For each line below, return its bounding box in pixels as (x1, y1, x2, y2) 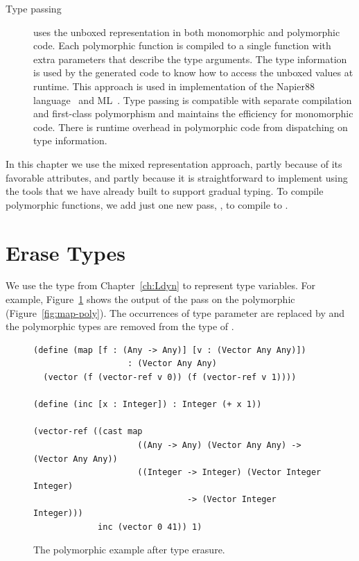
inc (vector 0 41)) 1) (98, 521, 202, 532)
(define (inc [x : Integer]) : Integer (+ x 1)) (33, 399, 262, 410)
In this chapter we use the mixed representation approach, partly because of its (6, 156, 342, 171)
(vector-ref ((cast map (33, 426, 143, 437)
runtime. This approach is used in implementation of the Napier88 (33, 78, 315, 93)
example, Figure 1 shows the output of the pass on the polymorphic (6, 292, 295, 307)
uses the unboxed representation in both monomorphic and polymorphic (33, 24, 340, 39)
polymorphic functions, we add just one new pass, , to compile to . (6, 197, 288, 212)
